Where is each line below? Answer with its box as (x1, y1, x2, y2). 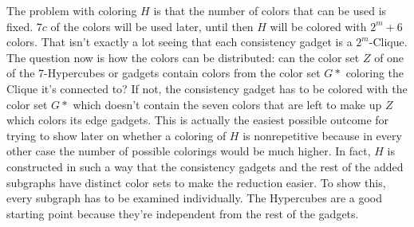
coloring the (345, 65, 404, 81)
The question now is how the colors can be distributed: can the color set (6, 49, 360, 65)
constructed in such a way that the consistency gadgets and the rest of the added (6, 158, 404, 174)
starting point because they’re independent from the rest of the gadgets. (6, 205, 359, 221)
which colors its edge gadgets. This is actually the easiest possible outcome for (6, 112, 389, 128)
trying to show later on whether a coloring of (6, 127, 227, 143)
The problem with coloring (6, 2, 137, 18)
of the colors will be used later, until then (50, 18, 254, 34)
